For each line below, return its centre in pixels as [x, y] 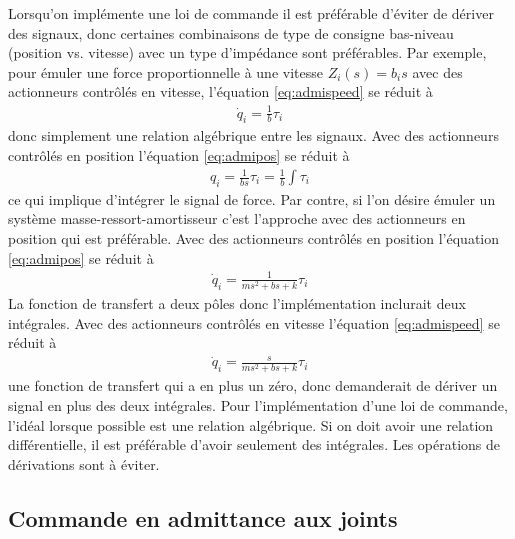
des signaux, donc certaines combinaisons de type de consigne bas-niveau [231, 32]
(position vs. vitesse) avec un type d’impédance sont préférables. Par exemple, [247, 52]
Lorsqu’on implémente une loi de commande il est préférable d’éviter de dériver [251, 13]
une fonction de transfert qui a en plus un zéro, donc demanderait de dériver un [253, 385]
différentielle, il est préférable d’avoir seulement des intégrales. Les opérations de [254, 444]
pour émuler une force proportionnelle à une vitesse [165, 71]
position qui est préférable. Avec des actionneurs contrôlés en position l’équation [254, 238]
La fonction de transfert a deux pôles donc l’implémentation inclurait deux [237, 302]
